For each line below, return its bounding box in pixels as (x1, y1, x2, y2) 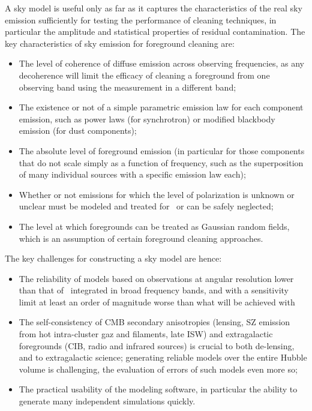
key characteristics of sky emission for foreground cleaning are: (5, 37, 235, 49)
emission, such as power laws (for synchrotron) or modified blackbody (19, 112, 275, 125)
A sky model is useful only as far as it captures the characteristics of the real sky (5, 2, 302, 14)
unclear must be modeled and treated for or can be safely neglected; (19, 200, 274, 212)
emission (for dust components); (19, 124, 137, 137)
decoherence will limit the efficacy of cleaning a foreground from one (19, 68, 270, 81)
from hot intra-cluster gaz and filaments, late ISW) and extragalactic (19, 328, 273, 340)
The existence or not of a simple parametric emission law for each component (19, 101, 304, 113)
